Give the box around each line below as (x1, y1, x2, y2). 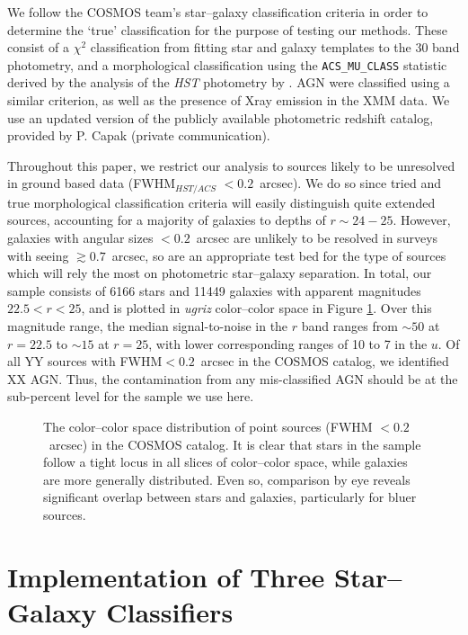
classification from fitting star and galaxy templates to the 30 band (90, 38, 460, 57)
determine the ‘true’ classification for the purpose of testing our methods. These (7, 20, 447, 39)
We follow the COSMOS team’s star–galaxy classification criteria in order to (7, 3, 428, 21)
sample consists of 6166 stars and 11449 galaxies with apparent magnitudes (7, 281, 421, 300)
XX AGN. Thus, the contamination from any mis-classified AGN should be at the (7, 369, 458, 388)
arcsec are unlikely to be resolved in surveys (196, 228, 438, 247)
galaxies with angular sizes (7, 228, 154, 247)
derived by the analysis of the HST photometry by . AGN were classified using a (7, 73, 450, 92)
